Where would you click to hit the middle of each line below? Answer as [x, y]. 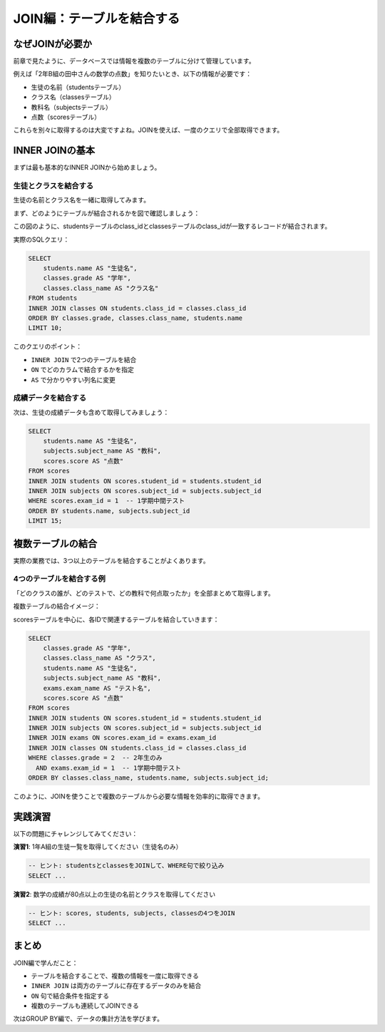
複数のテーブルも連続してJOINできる [85, 1006]
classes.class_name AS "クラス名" [101, 288]
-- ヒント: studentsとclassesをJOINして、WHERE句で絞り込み [126, 866]
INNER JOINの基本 [54, 151]
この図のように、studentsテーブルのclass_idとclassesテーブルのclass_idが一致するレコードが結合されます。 [172, 226]
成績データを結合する [50, 398]
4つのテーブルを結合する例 [60, 579]
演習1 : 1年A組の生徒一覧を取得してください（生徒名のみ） [98, 847]
